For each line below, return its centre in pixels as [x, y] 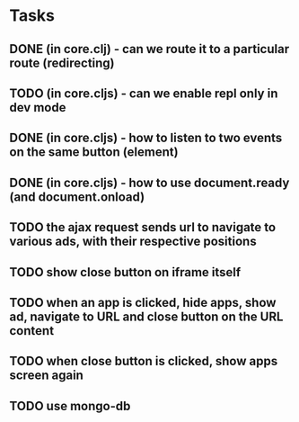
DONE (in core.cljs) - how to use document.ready [149, 182]
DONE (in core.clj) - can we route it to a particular [149, 49]
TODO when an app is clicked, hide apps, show [143, 302]
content [32, 331]
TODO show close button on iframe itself [125, 272]
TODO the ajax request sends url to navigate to [143, 227]
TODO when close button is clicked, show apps [144, 361]
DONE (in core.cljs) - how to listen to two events [146, 138]
